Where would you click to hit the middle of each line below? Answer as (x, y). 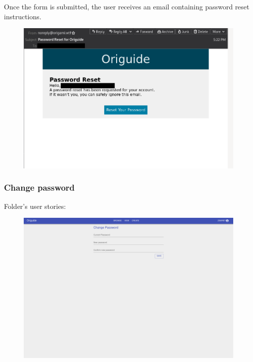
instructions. (23, 16)
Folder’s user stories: (35, 206)
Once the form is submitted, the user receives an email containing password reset (127, 6)
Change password (40, 187)
